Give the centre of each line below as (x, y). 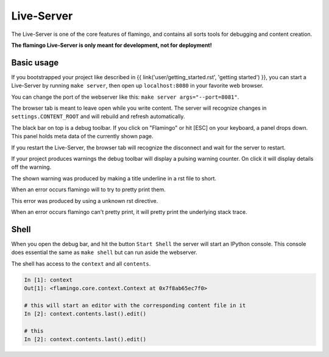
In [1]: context (48, 280)
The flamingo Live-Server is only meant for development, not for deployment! (112, 45)
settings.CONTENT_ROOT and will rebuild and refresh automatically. (98, 116)
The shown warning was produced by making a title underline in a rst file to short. (114, 178)
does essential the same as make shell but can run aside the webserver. (104, 252)
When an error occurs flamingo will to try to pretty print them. (88, 189)
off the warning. (31, 167)
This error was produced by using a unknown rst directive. (85, 200)
